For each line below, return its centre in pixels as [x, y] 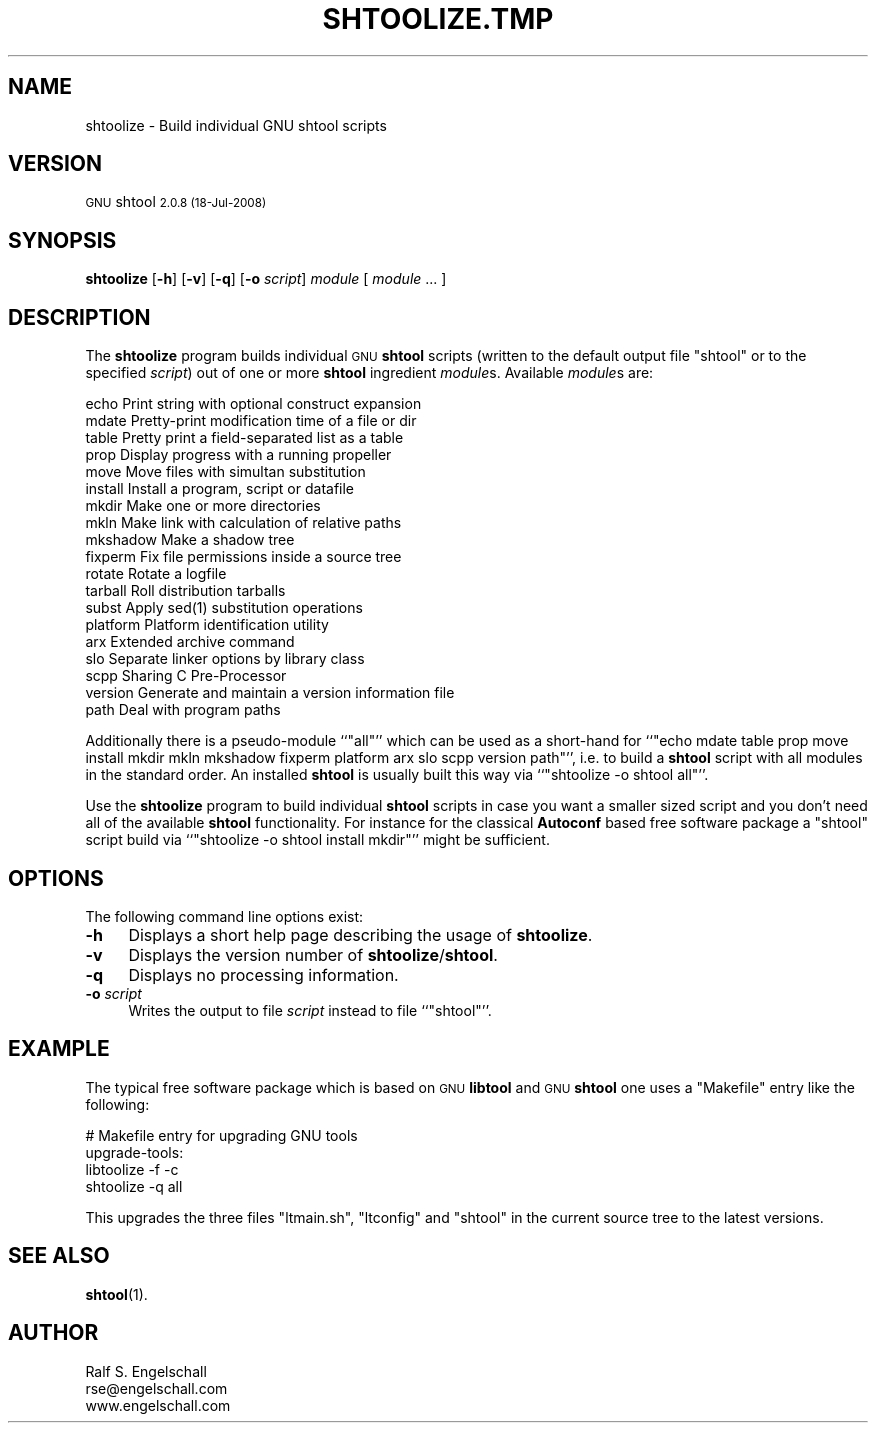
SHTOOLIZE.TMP [438, 19]
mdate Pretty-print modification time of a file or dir [251, 421]
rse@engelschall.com [156, 1388]
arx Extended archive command [190, 642]
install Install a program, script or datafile [220, 489]
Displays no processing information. [263, 974]
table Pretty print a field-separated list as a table [244, 438]
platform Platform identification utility [207, 625]
